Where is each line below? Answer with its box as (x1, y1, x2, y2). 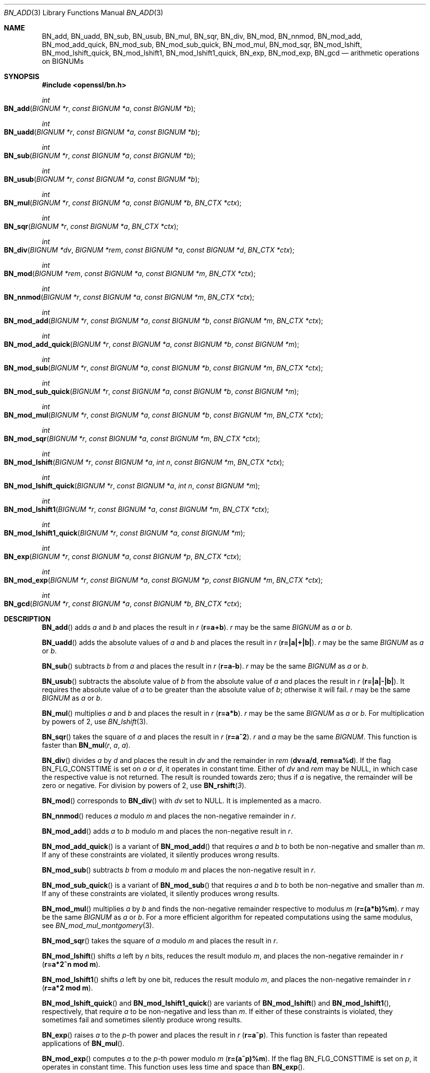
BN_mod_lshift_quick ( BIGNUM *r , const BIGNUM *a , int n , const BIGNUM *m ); (4, 481, 260, 490)
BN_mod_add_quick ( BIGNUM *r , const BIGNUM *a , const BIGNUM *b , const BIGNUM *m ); (4, 340, 299, 348)
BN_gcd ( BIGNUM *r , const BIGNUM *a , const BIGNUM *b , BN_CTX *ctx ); (4, 599, 242, 608)
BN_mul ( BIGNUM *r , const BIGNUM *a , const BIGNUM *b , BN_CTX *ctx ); (4, 198, 242, 207)
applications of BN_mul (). (42, 1039, 125, 1047)
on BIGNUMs (42, 57, 84, 65)
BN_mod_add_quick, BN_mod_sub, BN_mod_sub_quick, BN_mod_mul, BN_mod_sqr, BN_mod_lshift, (42, 40, 362, 49)
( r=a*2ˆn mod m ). (42, 960, 101, 968)
